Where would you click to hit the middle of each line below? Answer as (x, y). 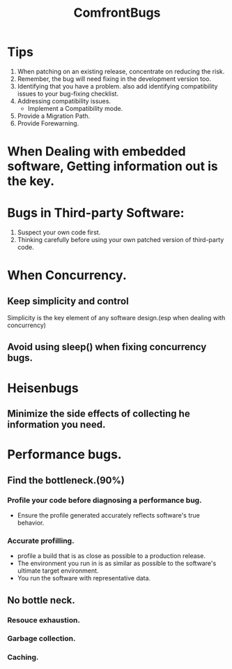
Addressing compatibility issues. (64, 101)
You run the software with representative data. (84, 578)
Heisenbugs (43, 388)
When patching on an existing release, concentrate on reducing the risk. (121, 71)
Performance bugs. (64, 454)
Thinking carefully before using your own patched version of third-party (121, 240)
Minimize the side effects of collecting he (99, 414)
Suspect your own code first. (59, 232)
